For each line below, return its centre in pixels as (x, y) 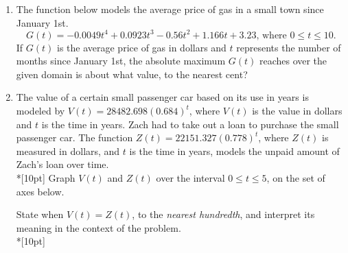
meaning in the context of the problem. (98, 227)
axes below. (40, 191)
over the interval (190, 178)
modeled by (40, 111)
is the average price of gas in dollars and (142, 47)
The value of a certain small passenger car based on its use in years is (162, 97)
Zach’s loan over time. (62, 164)
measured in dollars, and (68, 150)
